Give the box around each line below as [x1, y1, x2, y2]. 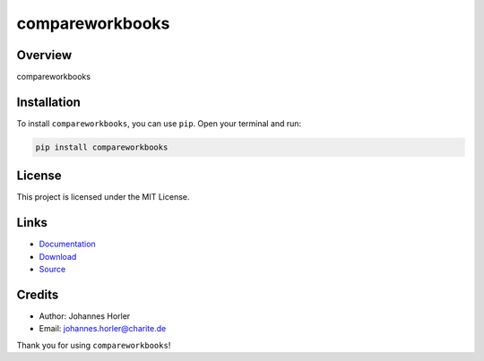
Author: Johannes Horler [39, 311, 131, 322]
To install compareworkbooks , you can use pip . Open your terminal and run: [16, 117, 302, 129]
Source [39, 264, 66, 275]
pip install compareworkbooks [35, 142, 169, 152]
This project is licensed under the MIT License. [16, 192, 190, 202]
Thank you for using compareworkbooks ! [16, 340, 171, 350]
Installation [16, 94, 81, 109]
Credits [16, 287, 59, 302]
